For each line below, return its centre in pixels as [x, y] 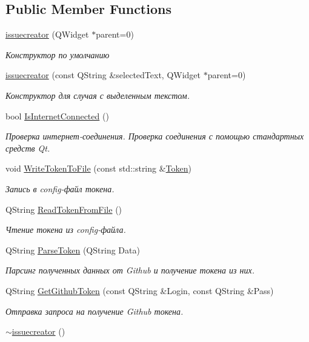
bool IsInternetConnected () [57, 116]
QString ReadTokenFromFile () [64, 209]
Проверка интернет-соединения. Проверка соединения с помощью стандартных [155, 136]
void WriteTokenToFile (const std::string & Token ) [99, 168]
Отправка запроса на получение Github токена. [95, 311]
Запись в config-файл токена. [60, 188]
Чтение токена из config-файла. [66, 230]
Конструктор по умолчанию [58, 54]
